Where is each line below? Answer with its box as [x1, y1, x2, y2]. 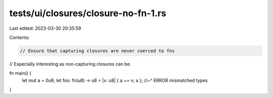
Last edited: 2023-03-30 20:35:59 [9, 25, 81, 31]
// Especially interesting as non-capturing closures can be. [9, 61, 131, 67]
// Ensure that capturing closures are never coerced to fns [20, 48, 175, 54]
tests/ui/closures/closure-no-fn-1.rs [9, 8, 166, 19]
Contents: [9, 34, 30, 40]
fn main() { [9, 70, 32, 76]
